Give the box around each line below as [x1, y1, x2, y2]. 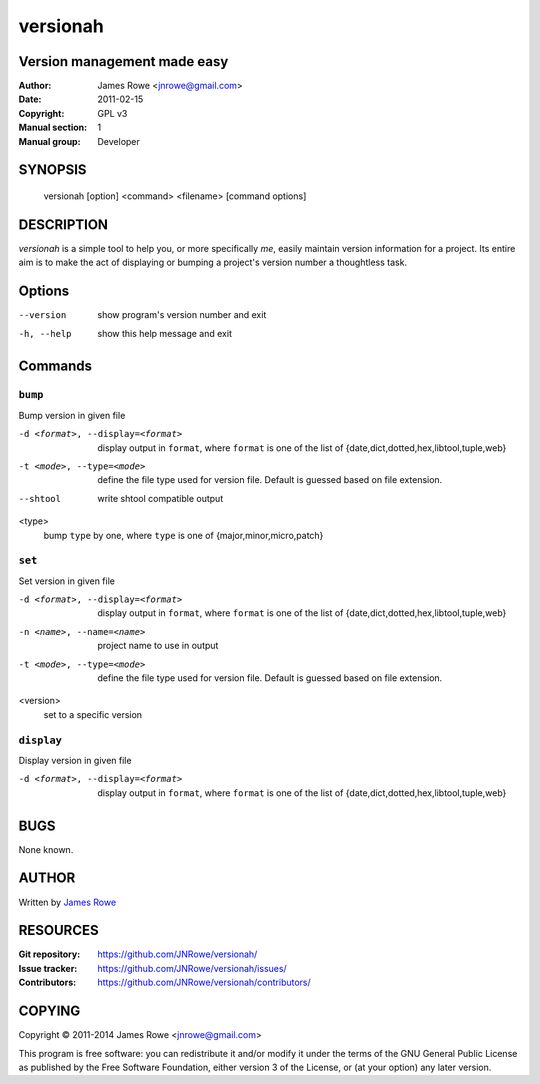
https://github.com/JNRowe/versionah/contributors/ [97, 976, 312, 989]
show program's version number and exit [97, 309, 267, 321]
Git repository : [18, 948, 81, 960]
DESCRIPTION [18, 216, 109, 233]
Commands [18, 358, 93, 375]
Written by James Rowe [18, 896, 117, 908]
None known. [18, 843, 74, 855]
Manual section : [18, 121, 88, 134]
